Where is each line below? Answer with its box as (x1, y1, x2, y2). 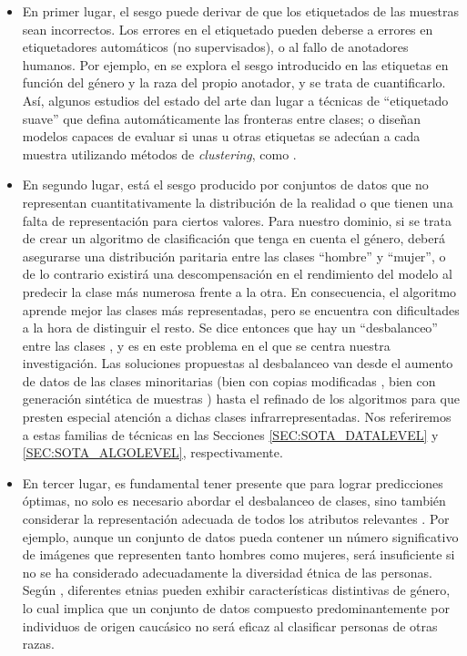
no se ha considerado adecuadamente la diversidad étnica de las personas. (22, 562, 432, 581)
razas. (22, 634, 55, 653)
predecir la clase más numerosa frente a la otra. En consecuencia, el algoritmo (22, 282, 457, 301)
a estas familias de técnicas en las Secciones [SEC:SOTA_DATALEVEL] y (22, 425, 439, 444)
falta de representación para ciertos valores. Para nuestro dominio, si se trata (22, 210, 452, 230)
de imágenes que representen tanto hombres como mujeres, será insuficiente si (22, 545, 455, 564)
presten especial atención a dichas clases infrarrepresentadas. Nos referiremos (22, 407, 452, 426)
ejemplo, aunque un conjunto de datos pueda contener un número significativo (22, 527, 459, 546)
